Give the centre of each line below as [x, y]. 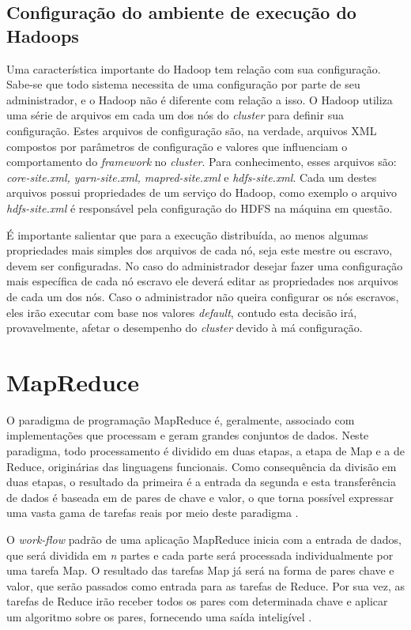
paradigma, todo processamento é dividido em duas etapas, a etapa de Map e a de [205, 451]
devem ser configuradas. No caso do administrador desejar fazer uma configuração [205, 265]
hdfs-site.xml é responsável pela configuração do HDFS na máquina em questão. [200, 207]
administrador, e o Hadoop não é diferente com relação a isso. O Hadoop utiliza [200, 99]
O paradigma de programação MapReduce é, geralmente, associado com [181, 419]
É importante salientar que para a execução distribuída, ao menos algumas [187, 234]
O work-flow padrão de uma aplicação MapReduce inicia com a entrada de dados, [204, 539]
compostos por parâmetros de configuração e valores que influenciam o [177, 146]
